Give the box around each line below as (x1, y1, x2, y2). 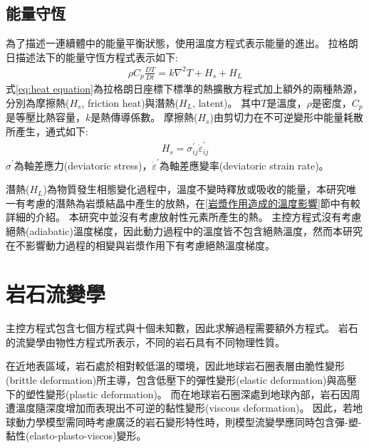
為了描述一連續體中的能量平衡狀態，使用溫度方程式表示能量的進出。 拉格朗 (6, 36, 358, 51)
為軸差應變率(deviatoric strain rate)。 (159, 157, 329, 172)
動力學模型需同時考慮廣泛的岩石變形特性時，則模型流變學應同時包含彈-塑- (15, 414, 362, 429)
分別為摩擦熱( (6, 95, 70, 110)
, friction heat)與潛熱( (81, 95, 180, 110)
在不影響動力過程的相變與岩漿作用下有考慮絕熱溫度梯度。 (6, 237, 275, 252)
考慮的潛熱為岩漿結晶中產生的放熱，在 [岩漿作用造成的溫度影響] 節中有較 (25, 195, 360, 210)
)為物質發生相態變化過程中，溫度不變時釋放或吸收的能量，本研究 (43, 182, 346, 197)
